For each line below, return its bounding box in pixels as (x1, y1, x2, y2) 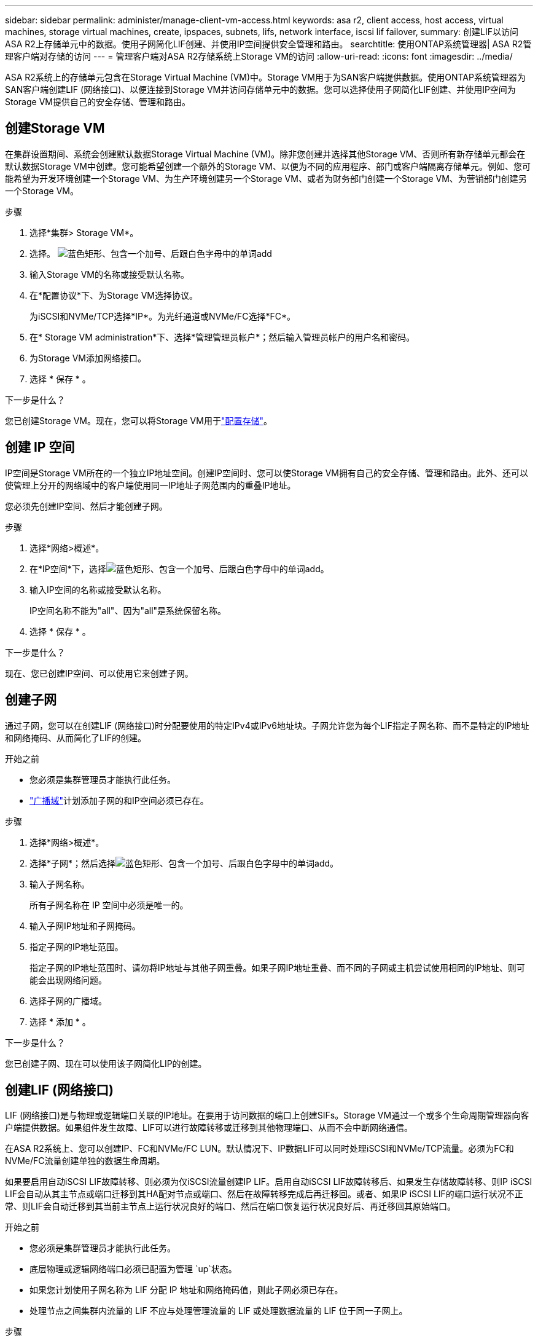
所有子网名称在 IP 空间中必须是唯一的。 (29, 899, 189, 910)
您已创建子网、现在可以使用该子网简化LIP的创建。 (5, 1058, 207, 1069)
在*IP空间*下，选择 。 (29, 563, 329, 574)
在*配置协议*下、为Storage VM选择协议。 (29, 289, 198, 301)
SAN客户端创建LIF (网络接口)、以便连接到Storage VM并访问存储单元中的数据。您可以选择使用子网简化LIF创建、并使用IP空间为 (5, 84, 516, 95)
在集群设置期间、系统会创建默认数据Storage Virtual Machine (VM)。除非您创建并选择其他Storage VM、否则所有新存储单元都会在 (5, 148, 526, 159)
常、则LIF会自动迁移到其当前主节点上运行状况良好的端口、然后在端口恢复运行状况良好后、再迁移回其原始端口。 (5, 1201, 456, 1212)
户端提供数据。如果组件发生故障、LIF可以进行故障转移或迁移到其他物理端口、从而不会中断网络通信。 (5, 1122, 413, 1133)
